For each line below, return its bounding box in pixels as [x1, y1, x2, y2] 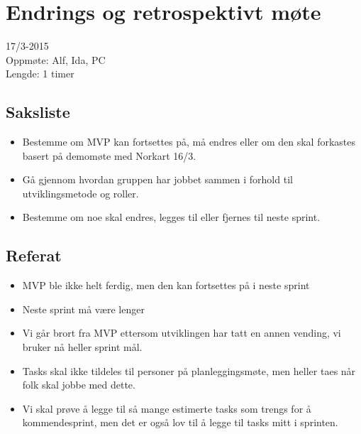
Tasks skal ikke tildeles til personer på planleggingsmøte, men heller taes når [22, 363, 356, 378]
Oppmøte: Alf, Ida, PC [6, 52, 106, 67]
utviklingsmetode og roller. [22, 185, 139, 200]
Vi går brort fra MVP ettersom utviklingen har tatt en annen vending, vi [22, 325, 341, 340]
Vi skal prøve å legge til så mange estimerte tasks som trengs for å [22, 401, 311, 416]
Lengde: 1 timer [6, 66, 74, 81]
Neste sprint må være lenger [22, 301, 145, 316]
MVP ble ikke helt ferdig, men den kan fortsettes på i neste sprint [22, 278, 310, 293]
